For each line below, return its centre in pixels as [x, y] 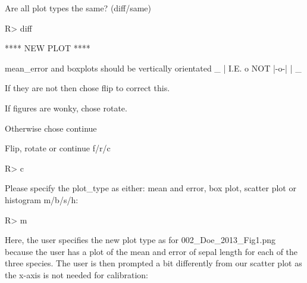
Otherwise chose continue [51, 128]
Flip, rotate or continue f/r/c [58, 148]
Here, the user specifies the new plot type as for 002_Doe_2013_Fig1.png [140, 240]
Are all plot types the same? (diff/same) [78, 8]
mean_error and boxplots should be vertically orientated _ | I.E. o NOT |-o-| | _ [153, 68]
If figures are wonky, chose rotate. [66, 108]
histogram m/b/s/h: [42, 199]
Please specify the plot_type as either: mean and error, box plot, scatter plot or [151, 188]
